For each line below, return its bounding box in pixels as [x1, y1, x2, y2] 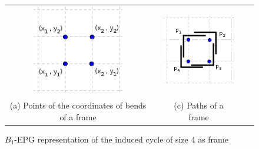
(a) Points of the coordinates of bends [9, 99, 147, 111]
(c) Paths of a [174, 99, 224, 111]
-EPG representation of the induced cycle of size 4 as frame [14, 133, 228, 145]
